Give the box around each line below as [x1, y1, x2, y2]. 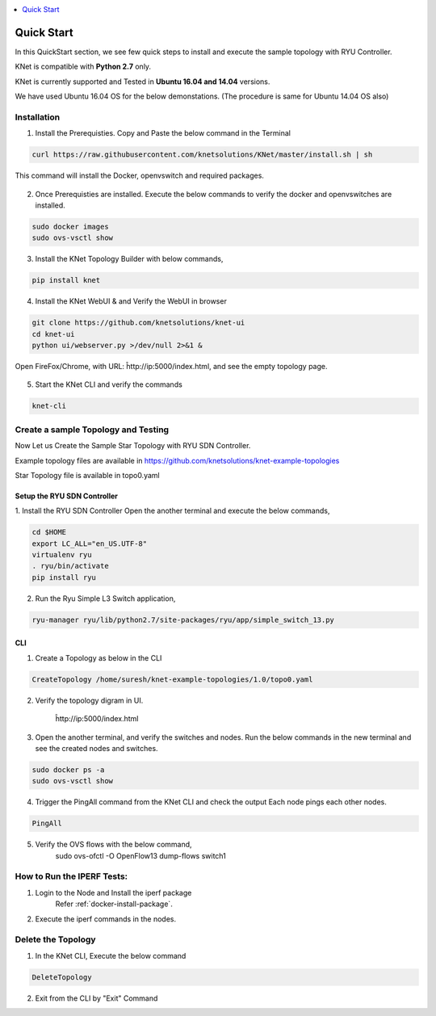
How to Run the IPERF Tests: [15, 871, 128, 882]
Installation [15, 111, 61, 123]
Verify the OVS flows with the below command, [35, 840, 193, 850]
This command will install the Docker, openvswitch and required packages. [15, 170, 264, 181]
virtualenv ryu [31, 550, 92, 560]
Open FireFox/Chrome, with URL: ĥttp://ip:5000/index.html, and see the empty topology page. [15, 362, 328, 372]
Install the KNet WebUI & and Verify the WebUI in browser [35, 296, 228, 306]
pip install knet [31, 275, 101, 285]
